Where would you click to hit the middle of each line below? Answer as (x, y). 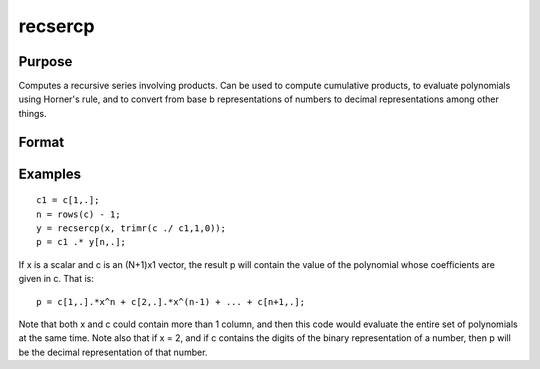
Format (41, 141)
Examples (50, 173)
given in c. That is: (56, 279)
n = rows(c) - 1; (78, 214)
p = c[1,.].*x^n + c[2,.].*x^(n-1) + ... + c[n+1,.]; (170, 301)
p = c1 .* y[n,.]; (81, 242)
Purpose (45, 61)
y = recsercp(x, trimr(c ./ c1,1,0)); (131, 228)
